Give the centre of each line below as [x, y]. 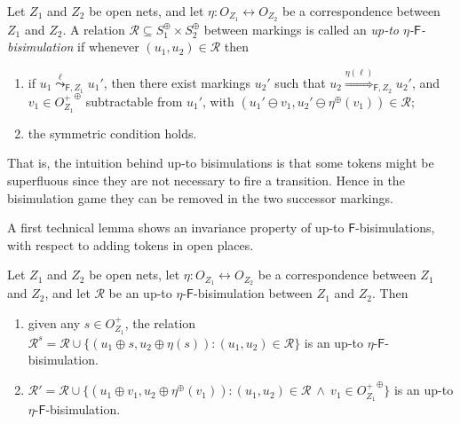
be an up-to [140, 293]
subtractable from [134, 102]
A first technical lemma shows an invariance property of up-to [176, 228]
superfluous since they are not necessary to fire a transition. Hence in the [206, 181]
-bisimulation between [253, 293]
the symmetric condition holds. [112, 133]
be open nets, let [135, 275]
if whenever [108, 47]
